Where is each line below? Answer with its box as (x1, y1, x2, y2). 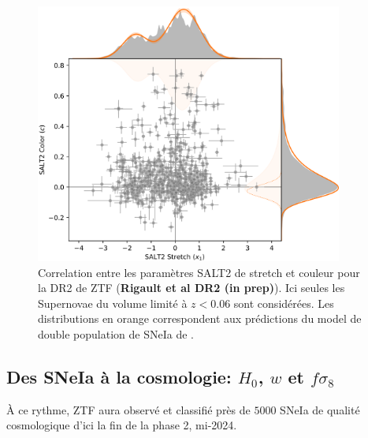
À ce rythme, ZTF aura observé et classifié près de (6, 401, 251, 417)
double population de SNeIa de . (38, 326, 194, 343)
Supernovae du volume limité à (38, 294, 188, 311)
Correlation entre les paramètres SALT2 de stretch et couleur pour (38, 264, 360, 280)
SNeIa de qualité (280, 401, 360, 417)
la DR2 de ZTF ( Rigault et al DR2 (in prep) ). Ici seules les (38, 279, 345, 296)
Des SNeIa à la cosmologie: (6, 365, 232, 389)
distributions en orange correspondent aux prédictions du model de (38, 310, 362, 327)
